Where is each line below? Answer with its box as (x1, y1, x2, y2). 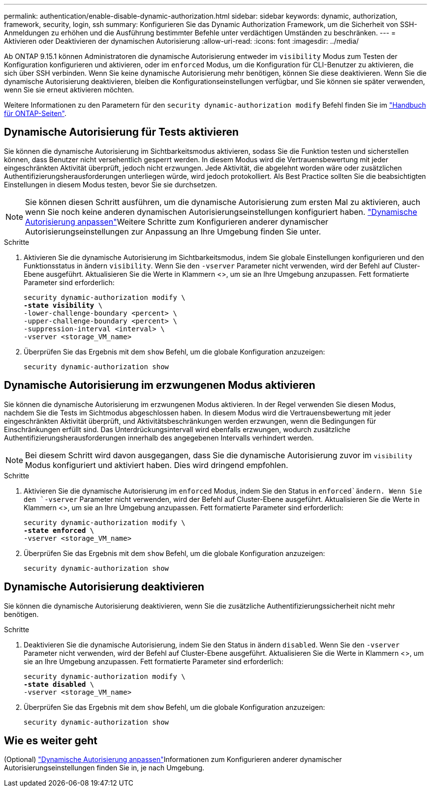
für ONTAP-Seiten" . (4, 109, 67, 117)
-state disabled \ (24, 680, 94, 688)
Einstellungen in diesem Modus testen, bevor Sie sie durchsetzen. (4, 180, 217, 189)
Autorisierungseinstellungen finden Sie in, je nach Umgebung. (4, 763, 205, 772)
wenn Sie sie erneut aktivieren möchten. (4, 86, 134, 94)
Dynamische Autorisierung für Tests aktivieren (4, 126, 239, 139)
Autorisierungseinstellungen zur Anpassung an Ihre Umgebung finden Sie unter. (25, 226, 321, 236)
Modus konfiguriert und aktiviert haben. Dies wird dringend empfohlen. (25, 460, 288, 470)
